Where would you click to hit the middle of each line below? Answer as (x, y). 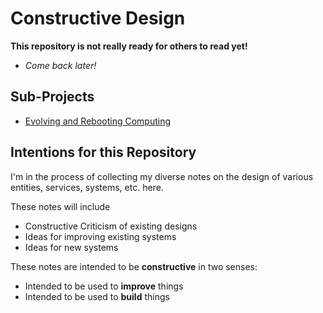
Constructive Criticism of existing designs (111, 226)
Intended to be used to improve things (104, 286)
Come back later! (60, 65)
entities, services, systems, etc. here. (87, 187)
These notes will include (60, 206)
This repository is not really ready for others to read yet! (129, 46)
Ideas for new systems (71, 247)
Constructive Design (98, 18)
